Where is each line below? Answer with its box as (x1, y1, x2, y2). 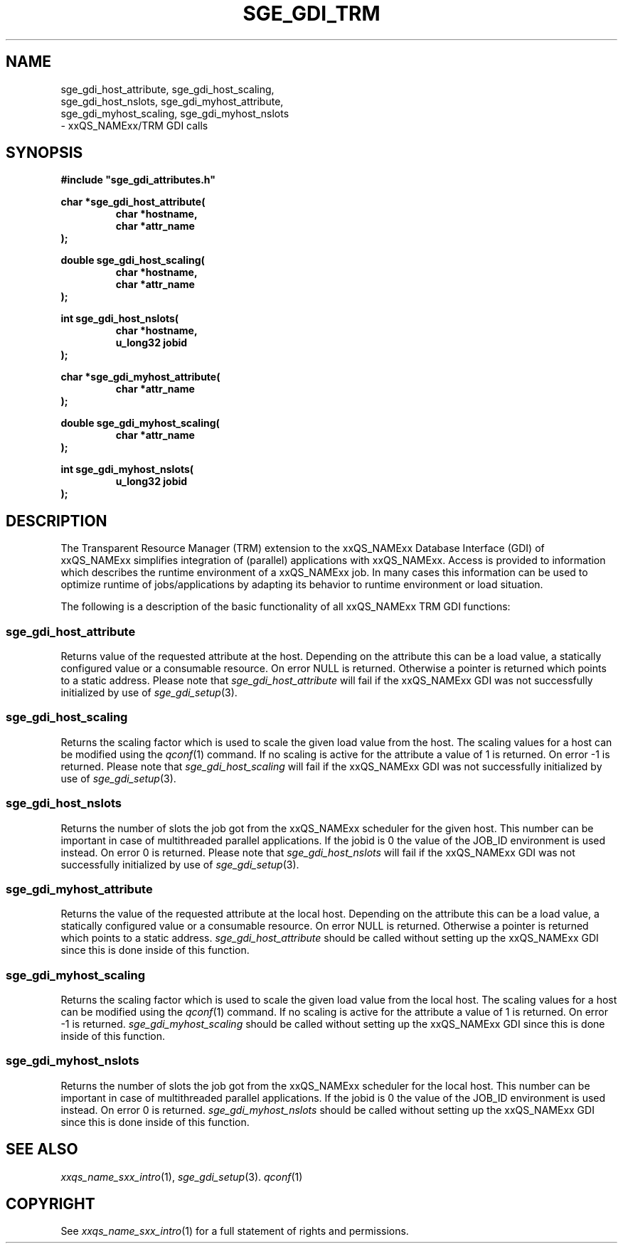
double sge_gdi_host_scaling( (60, 254, 205, 267)
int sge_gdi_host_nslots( (60, 312, 179, 325)
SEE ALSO (6, 1140, 78, 1159)
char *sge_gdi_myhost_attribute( (60, 371, 220, 383)
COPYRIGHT (6, 1195, 95, 1213)
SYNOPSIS (6, 144, 83, 162)
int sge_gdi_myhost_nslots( (60, 463, 194, 476)
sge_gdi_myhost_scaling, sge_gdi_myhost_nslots (60, 107, 289, 119)
